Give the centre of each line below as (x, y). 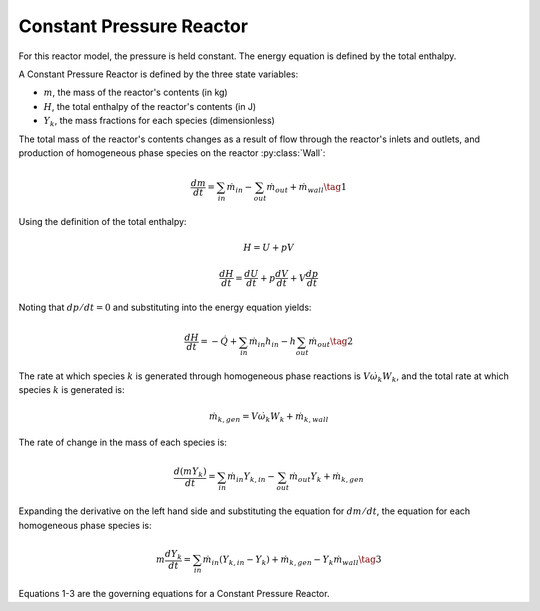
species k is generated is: (71, 390)
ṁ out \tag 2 (331, 343)
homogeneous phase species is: (85, 525)
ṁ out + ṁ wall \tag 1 (306, 188)
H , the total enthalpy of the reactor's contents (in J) (150, 106)
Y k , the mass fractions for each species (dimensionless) (159, 122)
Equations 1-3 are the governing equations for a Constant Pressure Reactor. (174, 594)
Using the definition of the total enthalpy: (102, 221)
